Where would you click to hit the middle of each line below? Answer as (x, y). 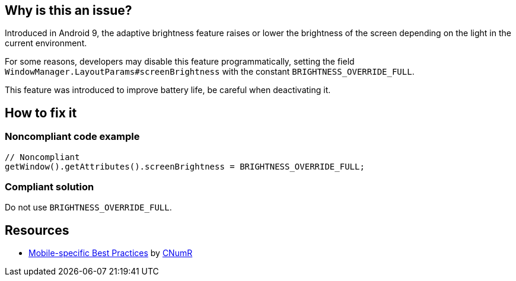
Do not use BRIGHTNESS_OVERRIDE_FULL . (88, 207)
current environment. (46, 43)
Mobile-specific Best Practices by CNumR (111, 253)
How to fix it (41, 113)
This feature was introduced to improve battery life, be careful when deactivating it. (168, 90)
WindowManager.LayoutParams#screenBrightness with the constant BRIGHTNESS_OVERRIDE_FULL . (210, 72)
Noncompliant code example (72, 137)
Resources (37, 230)
